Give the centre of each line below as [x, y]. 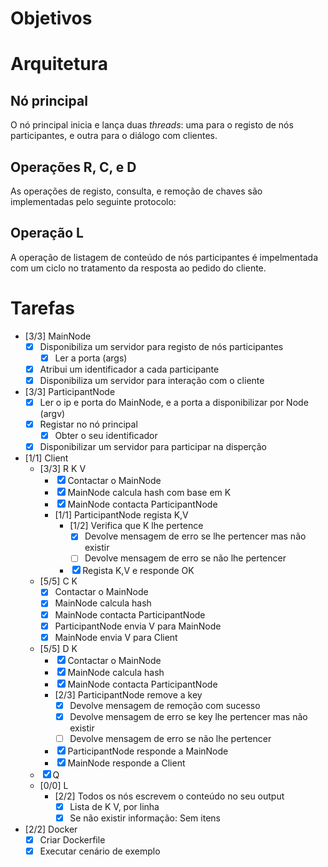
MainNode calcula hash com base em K [149, 493]
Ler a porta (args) [91, 358]
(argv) [52, 414]
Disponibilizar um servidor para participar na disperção [153, 447]
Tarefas [42, 308]
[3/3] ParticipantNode [70, 391]
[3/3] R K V [63, 469]
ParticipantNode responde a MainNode [148, 751]
